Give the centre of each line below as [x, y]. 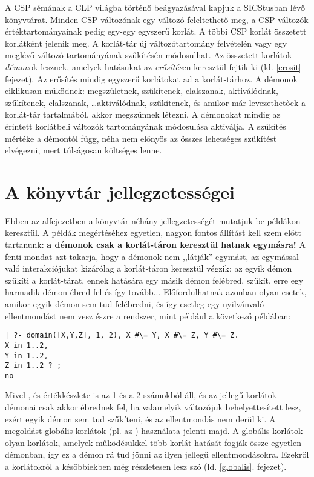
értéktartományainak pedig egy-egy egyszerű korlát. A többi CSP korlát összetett [156, 31]
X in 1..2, [27, 345]
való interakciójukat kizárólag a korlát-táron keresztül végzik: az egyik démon [149, 268]
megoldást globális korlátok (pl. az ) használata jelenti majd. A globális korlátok [154, 431]
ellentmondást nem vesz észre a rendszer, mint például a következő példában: [148, 315]
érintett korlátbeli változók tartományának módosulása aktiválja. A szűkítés [146, 126]
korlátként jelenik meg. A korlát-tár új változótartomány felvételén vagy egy [146, 43]
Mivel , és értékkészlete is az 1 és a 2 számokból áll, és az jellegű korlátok [141, 395]
